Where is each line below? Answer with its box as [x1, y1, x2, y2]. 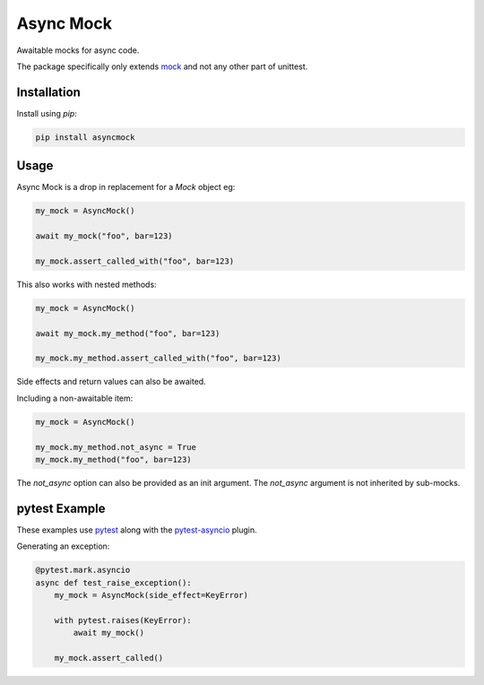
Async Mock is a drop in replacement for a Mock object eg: [16, 182, 236, 193]
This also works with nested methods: [16, 279, 157, 290]
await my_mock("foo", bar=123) [35, 231, 174, 241]
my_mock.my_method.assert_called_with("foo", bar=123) [35, 353, 281, 363]
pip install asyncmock [35, 132, 135, 143]
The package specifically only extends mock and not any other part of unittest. [16, 61, 308, 72]
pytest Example [16, 500, 106, 516]
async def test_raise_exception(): [35, 577, 192, 587]
